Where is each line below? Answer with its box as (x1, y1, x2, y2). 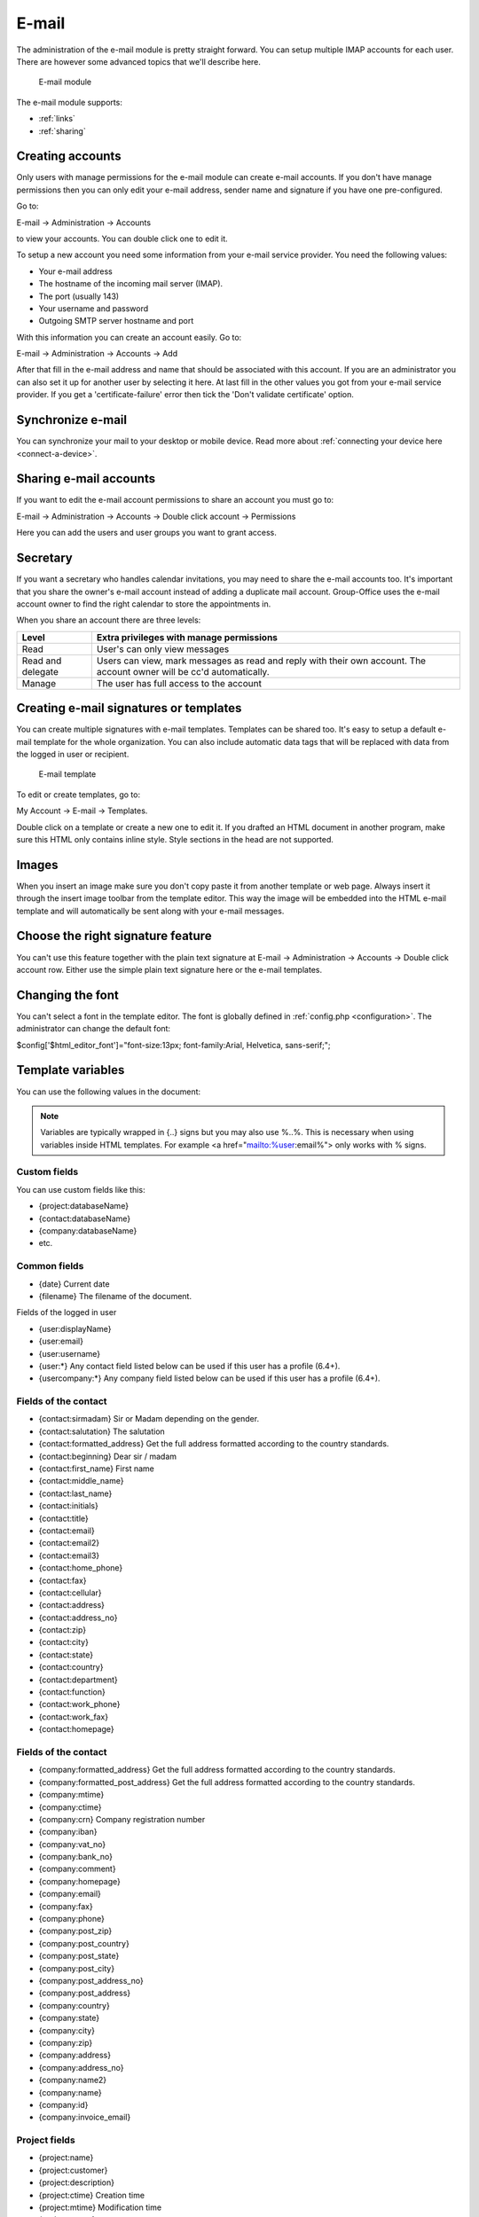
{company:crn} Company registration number (38, 1814, 206, 1824)
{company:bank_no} (38, 1852, 113, 1862)
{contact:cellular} (38, 1587, 102, 1598)
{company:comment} (38, 1863, 116, 1875)
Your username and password (38, 302, 149, 314)
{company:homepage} (38, 1876, 122, 1886)
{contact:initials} (38, 1500, 99, 1511)
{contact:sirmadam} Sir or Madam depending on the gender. (38, 1414, 260, 1424)
